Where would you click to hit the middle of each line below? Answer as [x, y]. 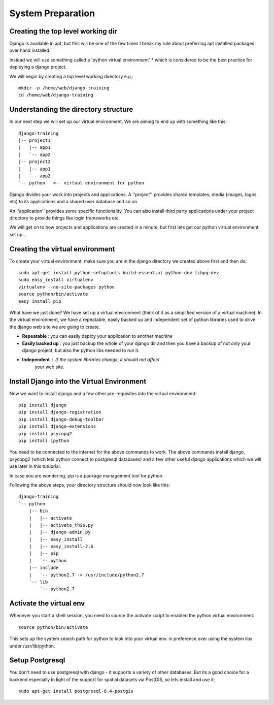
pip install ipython [44, 441]
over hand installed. [30, 50]
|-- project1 [35, 140]
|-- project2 [35, 162]
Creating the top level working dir [63, 31]
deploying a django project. [38, 67]
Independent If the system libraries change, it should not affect [91, 360]
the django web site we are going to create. [55, 327]
